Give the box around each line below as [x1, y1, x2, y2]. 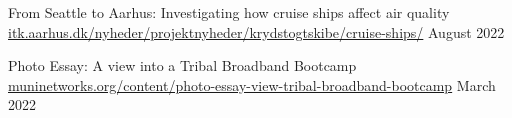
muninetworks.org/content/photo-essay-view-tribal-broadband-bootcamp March [8, 74, 496, 95]
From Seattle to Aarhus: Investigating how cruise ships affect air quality [8, 2, 450, 22]
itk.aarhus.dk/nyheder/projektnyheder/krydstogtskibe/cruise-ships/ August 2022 [8, 21, 505, 42]
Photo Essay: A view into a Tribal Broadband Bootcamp [8, 55, 357, 76]
